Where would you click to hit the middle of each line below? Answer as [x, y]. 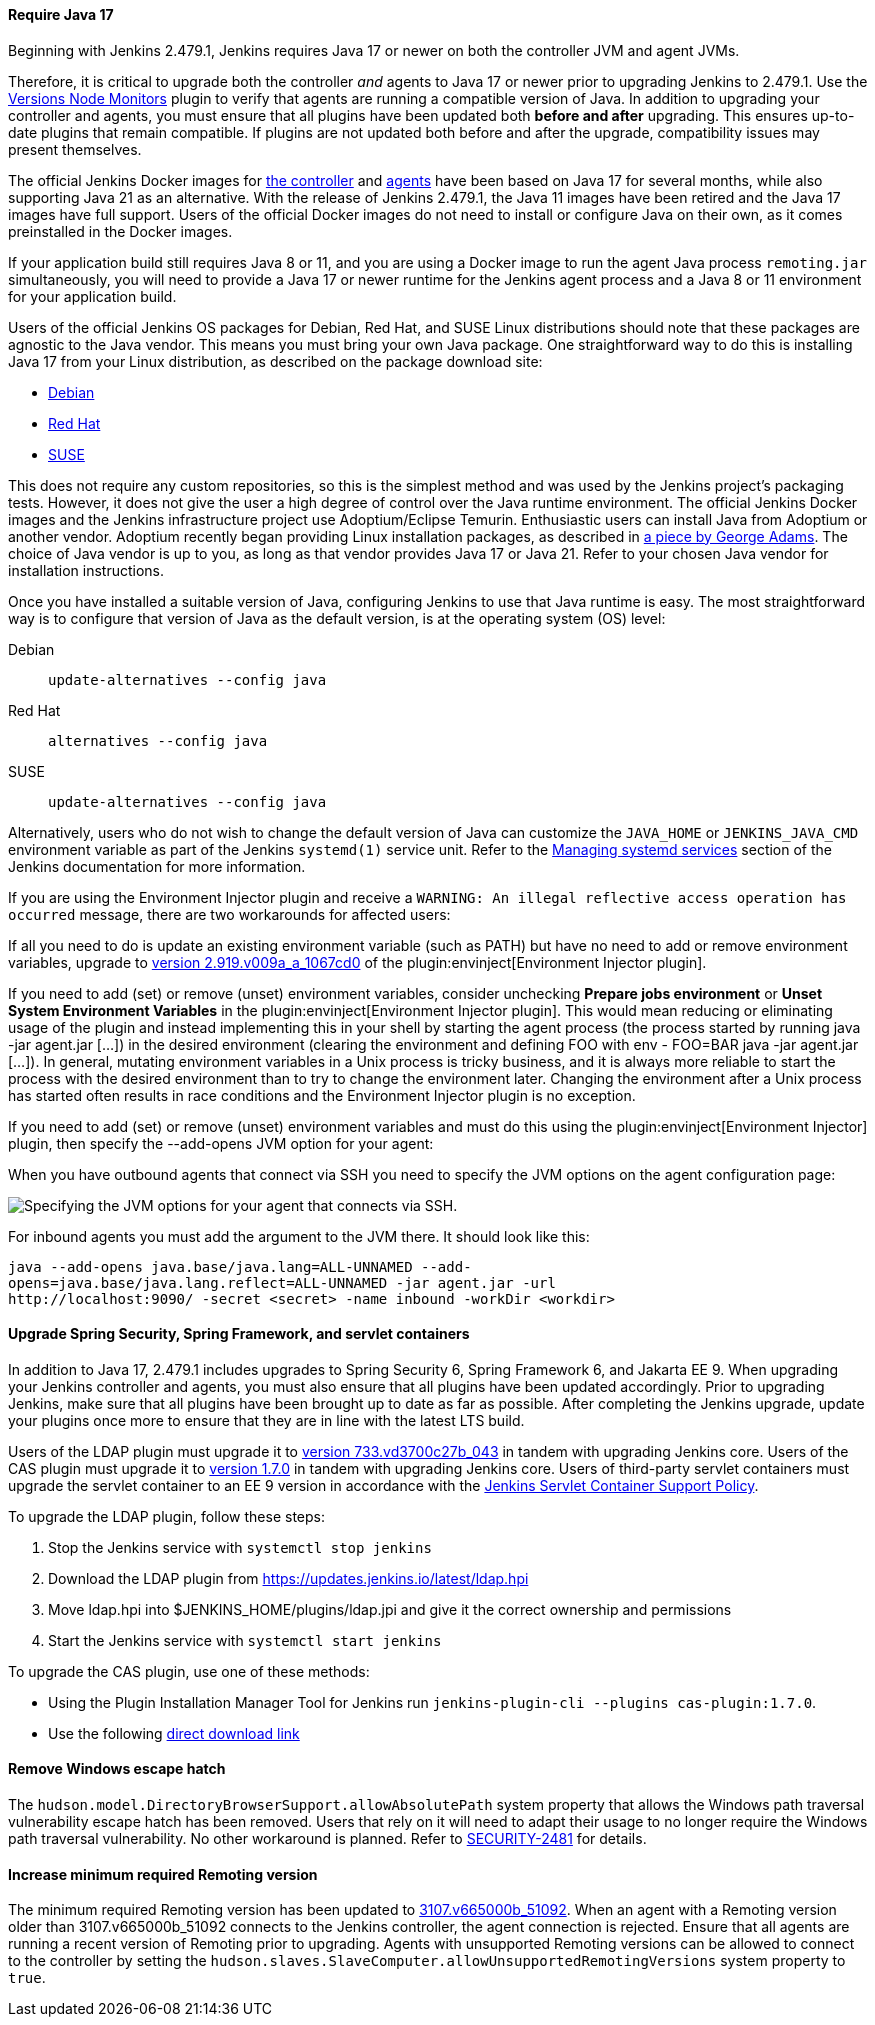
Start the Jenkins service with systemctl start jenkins [245, 1640]
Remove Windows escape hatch [117, 1769]
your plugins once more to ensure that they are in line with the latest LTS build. [266, 1420]
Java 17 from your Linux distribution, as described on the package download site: [275, 361]
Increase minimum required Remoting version [163, 1874]
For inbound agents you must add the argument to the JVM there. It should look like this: [299, 1236]
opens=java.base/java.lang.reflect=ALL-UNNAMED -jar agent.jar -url [282, 1282]
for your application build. [92, 296]
